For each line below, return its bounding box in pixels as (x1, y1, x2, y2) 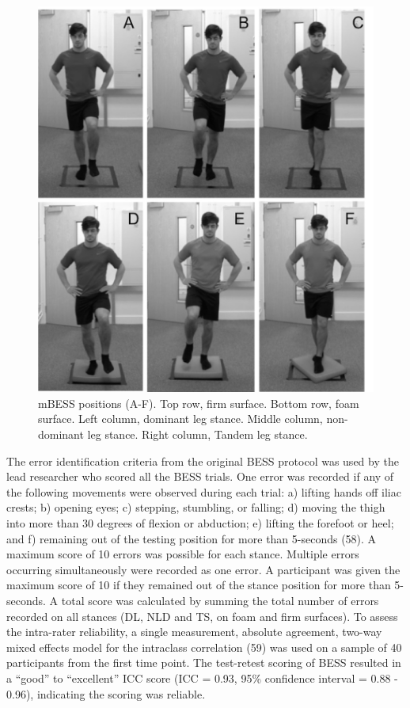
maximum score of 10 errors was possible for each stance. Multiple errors (6, 546, 359, 562)
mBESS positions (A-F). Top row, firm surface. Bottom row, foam (38, 394, 359, 411)
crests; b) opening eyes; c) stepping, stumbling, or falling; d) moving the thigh (6, 499, 385, 516)
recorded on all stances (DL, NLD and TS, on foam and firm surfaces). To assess (6, 607, 398, 624)
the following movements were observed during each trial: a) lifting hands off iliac (6, 483, 401, 500)
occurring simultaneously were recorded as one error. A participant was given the (6, 561, 401, 577)
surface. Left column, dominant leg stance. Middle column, (38, 410, 323, 427)
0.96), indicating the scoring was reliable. (6, 685, 206, 702)
